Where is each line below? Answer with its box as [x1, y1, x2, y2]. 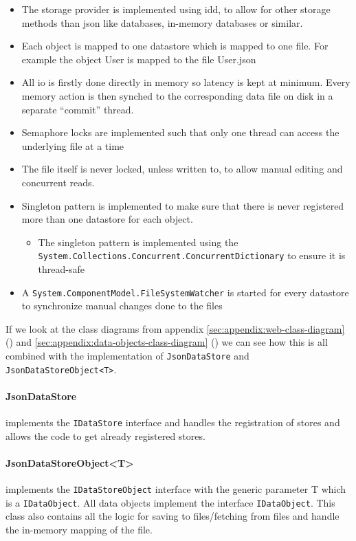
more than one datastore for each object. [21, 212, 193, 226]
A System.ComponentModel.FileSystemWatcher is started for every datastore [21, 285, 349, 299]
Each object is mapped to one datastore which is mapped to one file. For [21, 38, 329, 53]
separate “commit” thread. [21, 102, 134, 116]
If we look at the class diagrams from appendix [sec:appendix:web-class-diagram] [5, 321, 345, 335]
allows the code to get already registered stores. [5, 428, 205, 443]
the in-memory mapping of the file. [5, 522, 153, 537]
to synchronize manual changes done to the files [21, 298, 223, 313]
